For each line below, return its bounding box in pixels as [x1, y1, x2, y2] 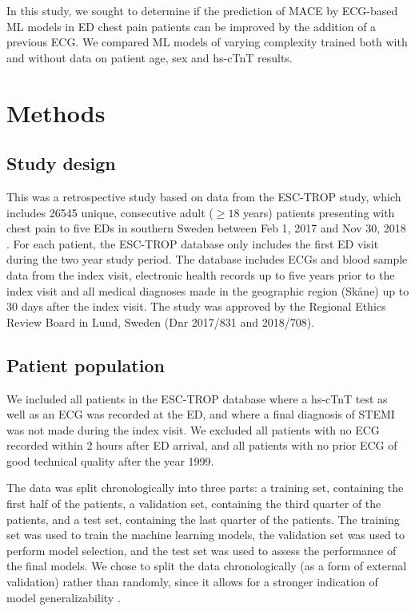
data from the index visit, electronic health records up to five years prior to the [6, 266, 395, 283]
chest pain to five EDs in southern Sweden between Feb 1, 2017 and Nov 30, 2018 [6, 220, 406, 236]
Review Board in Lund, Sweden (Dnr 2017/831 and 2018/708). [6, 313, 315, 330]
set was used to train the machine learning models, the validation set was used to [6, 526, 405, 543]
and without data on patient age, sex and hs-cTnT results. [6, 49, 293, 65]
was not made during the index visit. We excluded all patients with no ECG [6, 421, 380, 438]
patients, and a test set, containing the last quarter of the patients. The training [6, 510, 400, 527]
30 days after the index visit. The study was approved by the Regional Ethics [6, 298, 386, 315]
